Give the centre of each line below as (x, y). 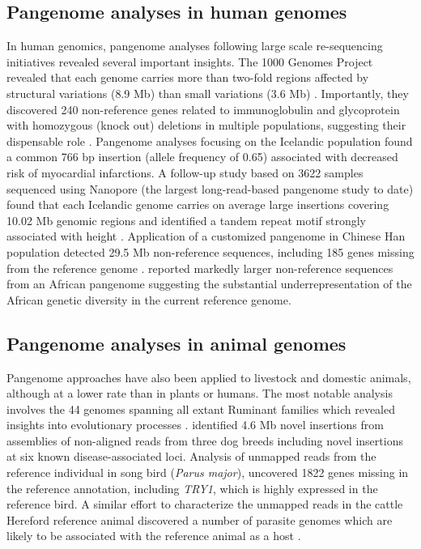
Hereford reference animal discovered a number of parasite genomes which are (200, 519)
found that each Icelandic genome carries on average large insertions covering (198, 204)
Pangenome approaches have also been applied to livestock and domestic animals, (209, 377)
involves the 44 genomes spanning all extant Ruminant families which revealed (201, 409)
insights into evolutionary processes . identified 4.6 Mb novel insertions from (195, 425)
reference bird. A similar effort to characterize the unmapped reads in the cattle (205, 504)
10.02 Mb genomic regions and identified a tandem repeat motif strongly (187, 220)
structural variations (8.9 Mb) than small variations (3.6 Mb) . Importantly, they (208, 93)
